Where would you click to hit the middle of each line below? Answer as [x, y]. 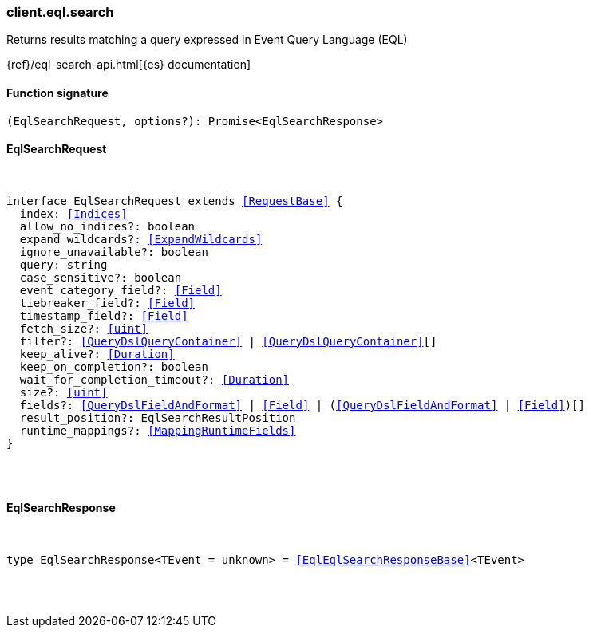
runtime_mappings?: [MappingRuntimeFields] [158, 430]
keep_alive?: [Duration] [97, 354]
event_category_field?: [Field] [121, 290]
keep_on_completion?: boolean [114, 366]
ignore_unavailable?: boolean [114, 252]
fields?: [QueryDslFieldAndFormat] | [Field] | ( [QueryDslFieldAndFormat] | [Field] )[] [302, 405]
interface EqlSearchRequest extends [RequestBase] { [175, 201]
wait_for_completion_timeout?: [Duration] [154, 379]
